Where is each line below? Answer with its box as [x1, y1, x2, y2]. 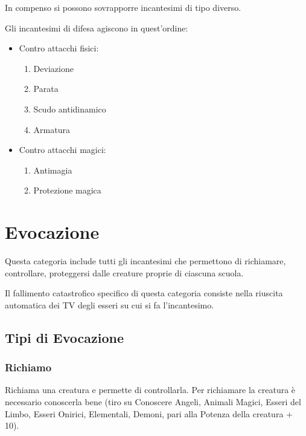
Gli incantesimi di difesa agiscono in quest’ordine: [5, 21, 188, 34]
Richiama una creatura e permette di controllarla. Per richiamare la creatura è [5, 383, 296, 396]
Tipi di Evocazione [5, 328, 124, 347]
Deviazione [33, 62, 74, 74]
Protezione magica [33, 184, 101, 197]
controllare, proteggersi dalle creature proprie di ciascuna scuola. [5, 266, 244, 279]
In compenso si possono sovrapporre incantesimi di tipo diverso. [5, 1, 241, 13]
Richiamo [5, 360, 52, 375]
